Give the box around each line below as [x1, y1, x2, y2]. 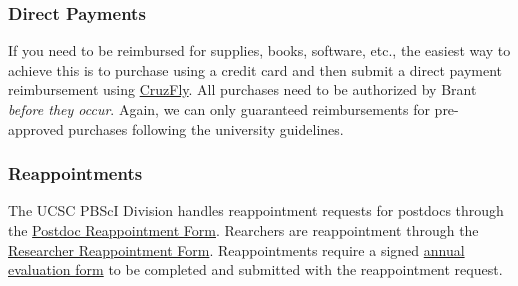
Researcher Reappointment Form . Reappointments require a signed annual [8, 239, 465, 260]
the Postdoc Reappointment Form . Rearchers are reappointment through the [8, 220, 479, 240]
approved [8, 118, 64, 139]
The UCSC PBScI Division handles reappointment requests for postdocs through [8, 200, 504, 221]
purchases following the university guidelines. [68, 118, 344, 139]
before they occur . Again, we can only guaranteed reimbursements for [8, 99, 430, 119]
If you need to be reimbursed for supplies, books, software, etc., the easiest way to [8, 40, 511, 61]
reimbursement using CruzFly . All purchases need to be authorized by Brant [8, 79, 477, 100]
